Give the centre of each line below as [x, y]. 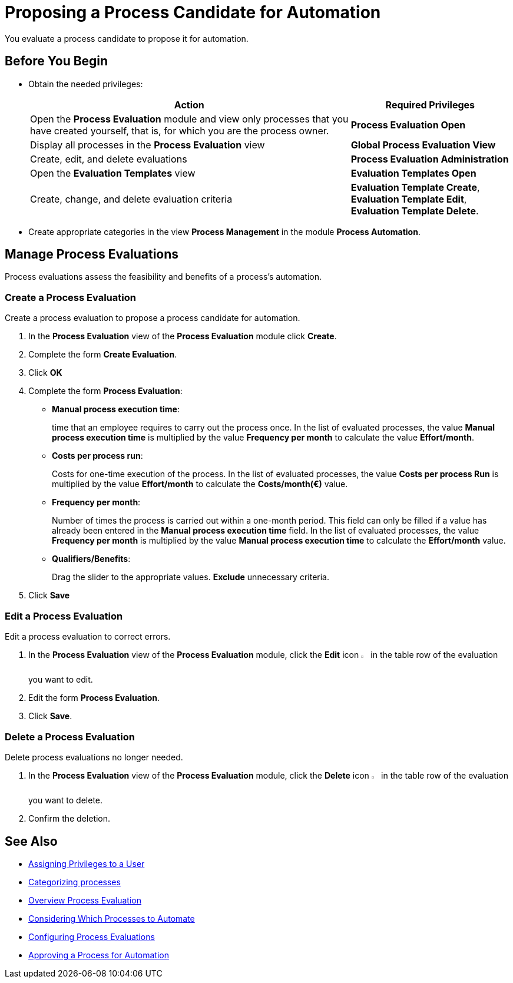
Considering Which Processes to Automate [112, 919]
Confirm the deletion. [69, 819]
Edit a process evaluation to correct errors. [88, 636]
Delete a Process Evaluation [70, 737]
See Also [31, 841]
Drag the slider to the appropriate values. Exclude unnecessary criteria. [191, 577]
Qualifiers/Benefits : [91, 559]
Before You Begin [57, 61]
